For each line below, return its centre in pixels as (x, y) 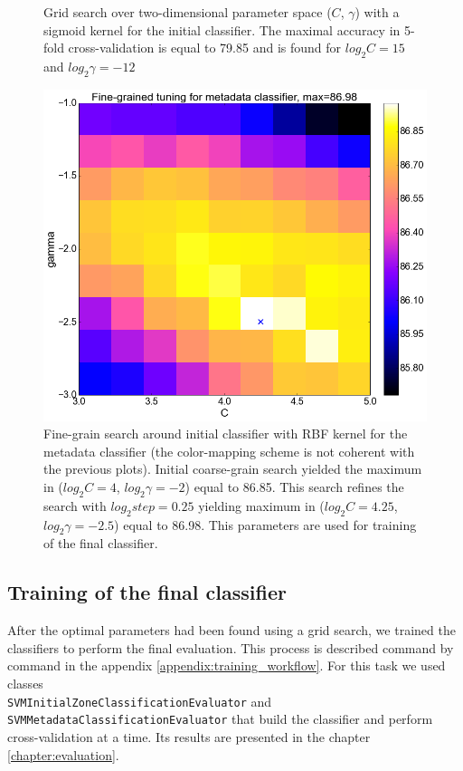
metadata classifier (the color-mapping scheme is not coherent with (229, 451)
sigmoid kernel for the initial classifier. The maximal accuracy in (222, 29)
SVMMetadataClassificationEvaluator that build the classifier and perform (220, 719)
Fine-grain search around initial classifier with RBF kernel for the (226, 434)
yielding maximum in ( (261, 505)
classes (25, 684)
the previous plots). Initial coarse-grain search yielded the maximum (233, 469)
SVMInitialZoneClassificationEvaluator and (140, 701)
